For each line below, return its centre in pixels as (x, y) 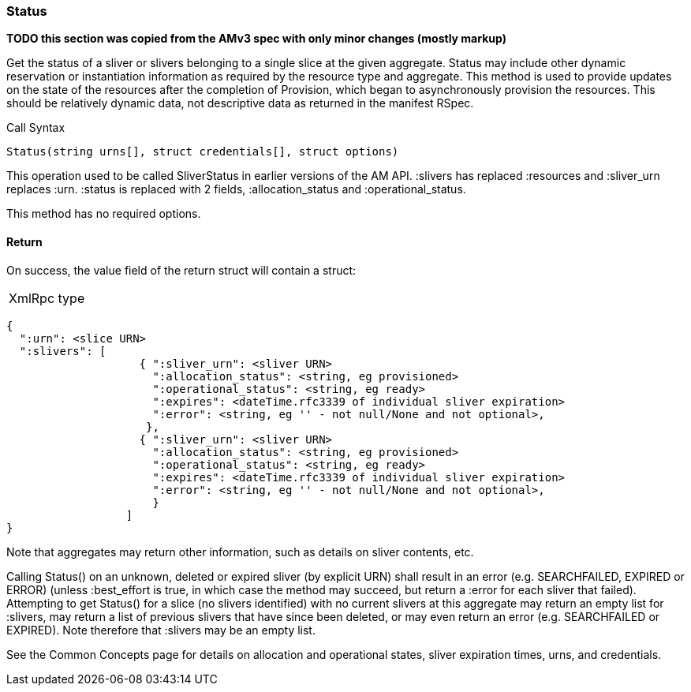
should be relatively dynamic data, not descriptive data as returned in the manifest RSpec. (240, 103)
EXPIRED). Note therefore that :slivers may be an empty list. (161, 630)
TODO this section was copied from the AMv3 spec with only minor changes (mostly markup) (256, 39)
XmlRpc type (47, 298)
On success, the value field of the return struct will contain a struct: (181, 270)
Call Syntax (36, 128)
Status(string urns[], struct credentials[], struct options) (203, 152)
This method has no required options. (104, 214)
